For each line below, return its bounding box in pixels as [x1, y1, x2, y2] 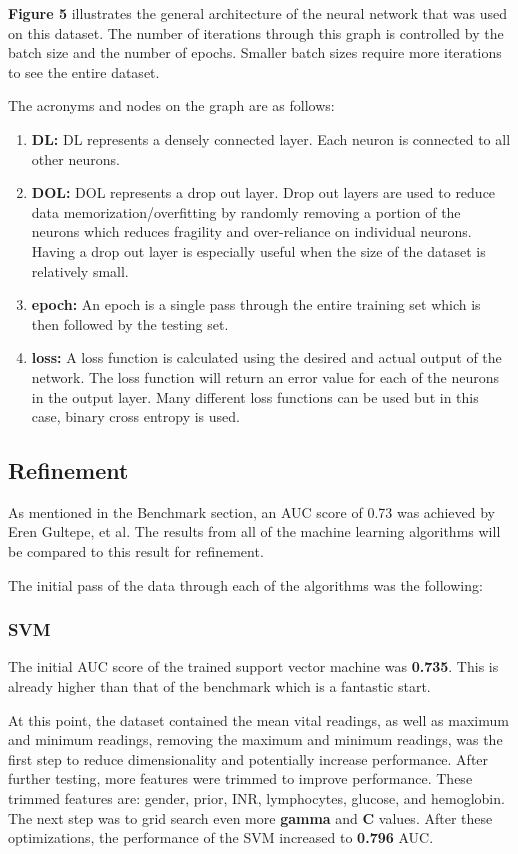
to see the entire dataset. [8, 61, 160, 82]
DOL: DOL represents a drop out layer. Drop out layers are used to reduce [31, 182, 496, 203]
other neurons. [31, 148, 120, 169]
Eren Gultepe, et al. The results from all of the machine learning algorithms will [8, 521, 501, 542]
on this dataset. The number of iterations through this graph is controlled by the [8, 22, 504, 43]
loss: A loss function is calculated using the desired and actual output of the [31, 347, 502, 368]
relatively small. [31, 260, 129, 281]
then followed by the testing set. [31, 313, 229, 334]
